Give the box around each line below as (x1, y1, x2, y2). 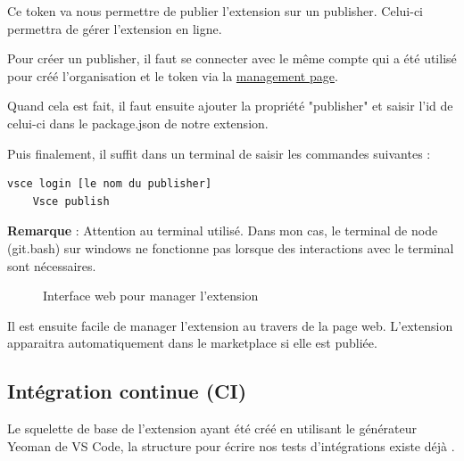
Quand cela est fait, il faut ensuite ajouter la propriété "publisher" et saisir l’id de (7, 96, 453, 115)
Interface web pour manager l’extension (43, 286, 259, 305)
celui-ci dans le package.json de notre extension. (7, 113, 269, 132)
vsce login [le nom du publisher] (7, 177, 212, 191)
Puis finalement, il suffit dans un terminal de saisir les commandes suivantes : (7, 144, 431, 162)
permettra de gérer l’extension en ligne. (7, 19, 222, 37)
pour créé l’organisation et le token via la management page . (7, 66, 338, 85)
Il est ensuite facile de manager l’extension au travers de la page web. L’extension (7, 316, 453, 334)
